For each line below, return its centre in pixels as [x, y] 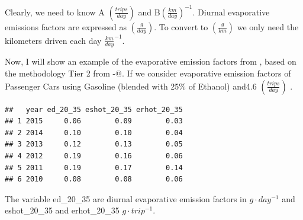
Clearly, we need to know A [55, 12]
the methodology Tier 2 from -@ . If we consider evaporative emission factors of [148, 73]
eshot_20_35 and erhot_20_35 [62, 210]
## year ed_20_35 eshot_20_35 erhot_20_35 [94, 109]
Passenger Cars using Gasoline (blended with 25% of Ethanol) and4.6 [131, 86]
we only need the [268, 26]
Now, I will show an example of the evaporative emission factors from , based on [151, 61]
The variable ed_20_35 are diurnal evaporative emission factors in [126, 198]
